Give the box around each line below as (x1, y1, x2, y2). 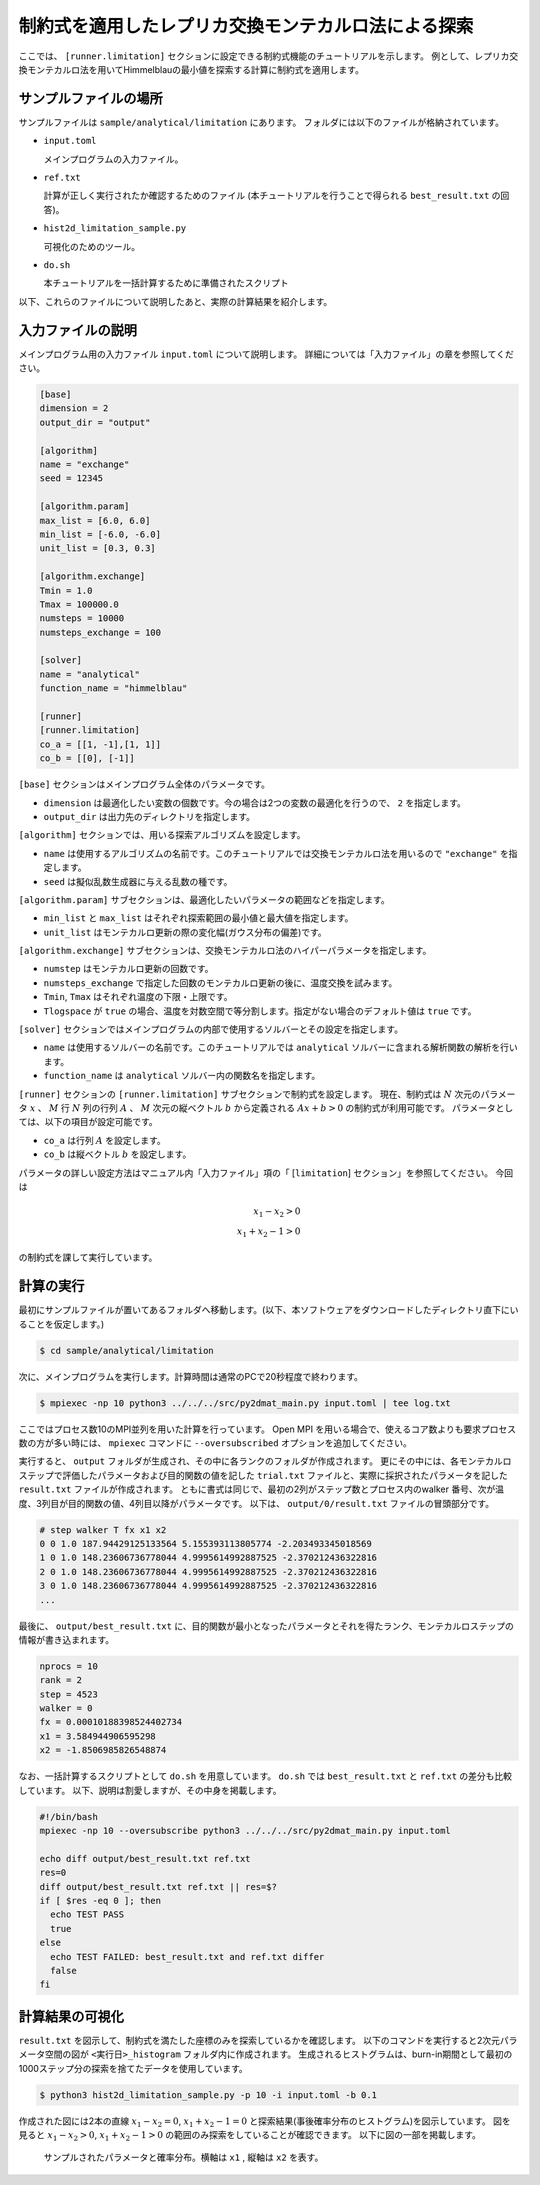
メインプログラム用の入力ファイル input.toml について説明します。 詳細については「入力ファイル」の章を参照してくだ (18, 348, 514, 360)
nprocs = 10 (39, 1660, 99, 1672)
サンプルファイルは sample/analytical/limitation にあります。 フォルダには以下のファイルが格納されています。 (18, 116, 505, 128)
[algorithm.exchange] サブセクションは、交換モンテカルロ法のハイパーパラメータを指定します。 (18, 945, 432, 957)
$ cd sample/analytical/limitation (39, 1345, 214, 1356)
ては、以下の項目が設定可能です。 (18, 1116, 159, 1128)
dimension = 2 (39, 403, 109, 414)
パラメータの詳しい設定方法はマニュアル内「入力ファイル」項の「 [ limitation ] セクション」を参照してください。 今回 (18, 1166, 514, 1179)
